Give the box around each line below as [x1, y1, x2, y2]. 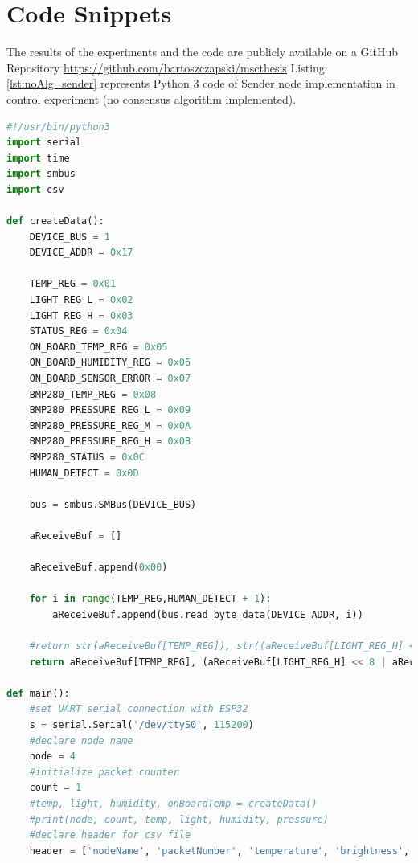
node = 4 [29, 751, 76, 763]
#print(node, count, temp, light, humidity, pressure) [29, 813, 329, 825]
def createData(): [6, 215, 104, 227]
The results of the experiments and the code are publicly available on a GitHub [6, 43, 398, 60]
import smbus [6, 168, 76, 180]
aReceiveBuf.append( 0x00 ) [29, 562, 168, 574]
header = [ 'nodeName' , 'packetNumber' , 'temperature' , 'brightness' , [29, 845, 410, 857]
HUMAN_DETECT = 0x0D [29, 467, 139, 479]
